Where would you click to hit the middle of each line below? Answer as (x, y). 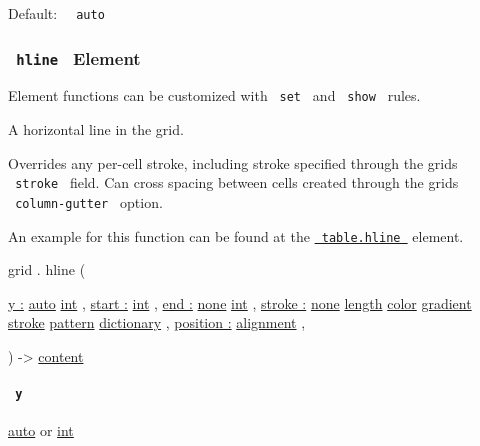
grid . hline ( (47, 269)
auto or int (41, 430)
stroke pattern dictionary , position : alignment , (157, 322)
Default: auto (56, 13)
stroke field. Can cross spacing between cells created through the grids (237, 182)
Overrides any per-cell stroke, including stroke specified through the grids (233, 162)
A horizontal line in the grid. (96, 129)
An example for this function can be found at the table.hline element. (236, 235)
